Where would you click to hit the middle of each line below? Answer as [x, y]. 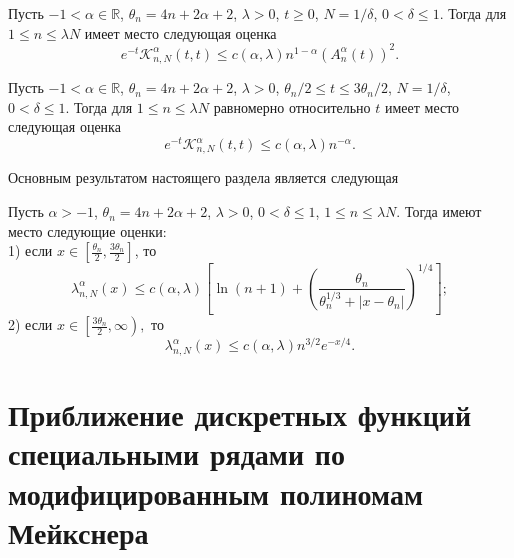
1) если [30, 250]
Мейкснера [78, 531]
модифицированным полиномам [216, 492]
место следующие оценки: [87, 230]
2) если [30, 324]
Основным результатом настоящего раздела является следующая [203, 177]
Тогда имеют [443, 211]
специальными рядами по [176, 453]
